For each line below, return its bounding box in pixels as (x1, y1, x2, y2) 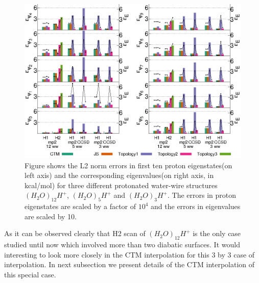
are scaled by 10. (25, 211, 77, 221)
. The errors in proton (168, 190, 237, 200)
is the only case (193, 228, 241, 239)
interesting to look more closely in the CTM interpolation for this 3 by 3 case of (4, 249, 255, 260)
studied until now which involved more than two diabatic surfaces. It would (4, 239, 240, 250)
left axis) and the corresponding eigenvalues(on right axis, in (25, 170, 214, 181)
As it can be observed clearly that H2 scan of (4, 228, 146, 239)
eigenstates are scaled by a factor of (25, 201, 136, 212)
